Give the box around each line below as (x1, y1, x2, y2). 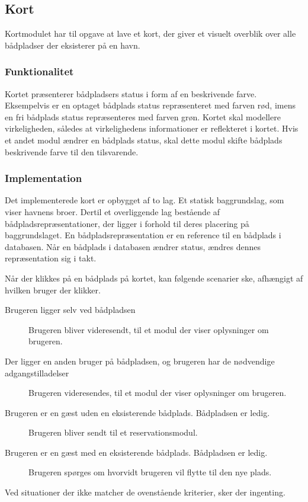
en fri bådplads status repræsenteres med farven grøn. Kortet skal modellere (5, 110, 281, 123)
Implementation (5, 171, 82, 186)
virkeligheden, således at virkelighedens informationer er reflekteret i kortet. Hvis (5, 122, 299, 135)
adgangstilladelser (5, 366, 69, 379)
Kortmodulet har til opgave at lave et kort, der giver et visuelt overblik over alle (5, 27, 296, 40)
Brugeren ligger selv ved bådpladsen (5, 303, 136, 316)
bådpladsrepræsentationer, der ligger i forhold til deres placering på (5, 217, 249, 229)
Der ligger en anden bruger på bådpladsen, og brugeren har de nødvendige (5, 354, 275, 367)
